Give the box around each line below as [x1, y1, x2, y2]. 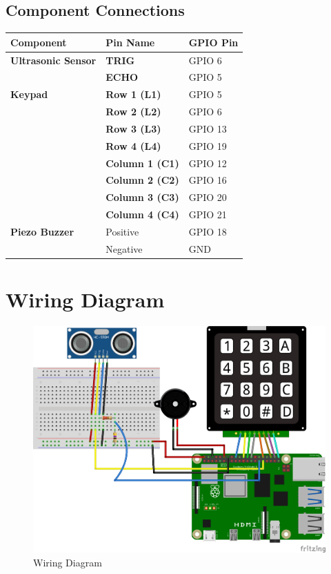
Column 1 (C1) [106, 155, 179, 170]
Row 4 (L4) [106, 138, 161, 153]
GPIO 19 [188, 138, 227, 153]
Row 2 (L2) [106, 104, 161, 119]
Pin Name [106, 35, 155, 49]
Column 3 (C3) [106, 190, 179, 204]
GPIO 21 [188, 207, 227, 222]
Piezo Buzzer [10, 224, 74, 238]
